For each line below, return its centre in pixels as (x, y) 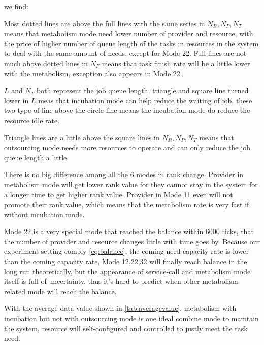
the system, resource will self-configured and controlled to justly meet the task (126, 328)
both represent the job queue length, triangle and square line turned (142, 90)
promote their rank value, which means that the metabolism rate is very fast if (127, 204)
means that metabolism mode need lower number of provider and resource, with (129, 33)
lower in (16, 100)
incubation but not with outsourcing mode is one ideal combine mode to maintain (131, 318)
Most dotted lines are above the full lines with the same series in (105, 23)
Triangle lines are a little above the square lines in (82, 137)
